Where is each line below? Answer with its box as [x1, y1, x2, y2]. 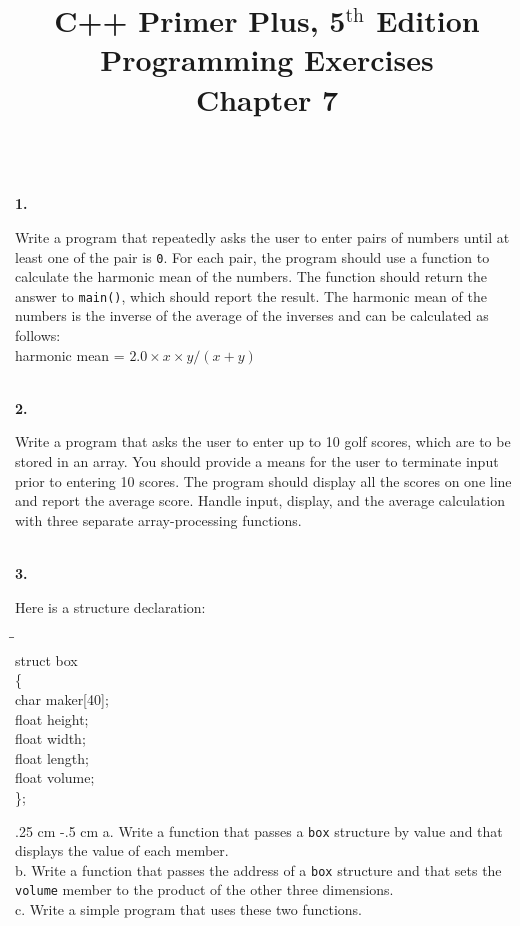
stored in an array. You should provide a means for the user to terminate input [15, 451, 499, 471]
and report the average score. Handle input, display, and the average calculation [15, 490, 505, 511]
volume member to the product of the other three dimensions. [15, 879, 394, 900]
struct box [15, 649, 78, 670]
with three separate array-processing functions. [15, 509, 302, 530]
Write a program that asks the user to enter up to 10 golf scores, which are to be [15, 431, 511, 452]
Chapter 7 [195, 78, 339, 119]
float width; [15, 728, 86, 749]
